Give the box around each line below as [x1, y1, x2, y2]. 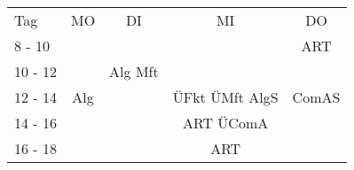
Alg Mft [109, 61, 159, 81]
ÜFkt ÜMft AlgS [172, 87, 279, 107]
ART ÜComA [183, 112, 269, 133]
